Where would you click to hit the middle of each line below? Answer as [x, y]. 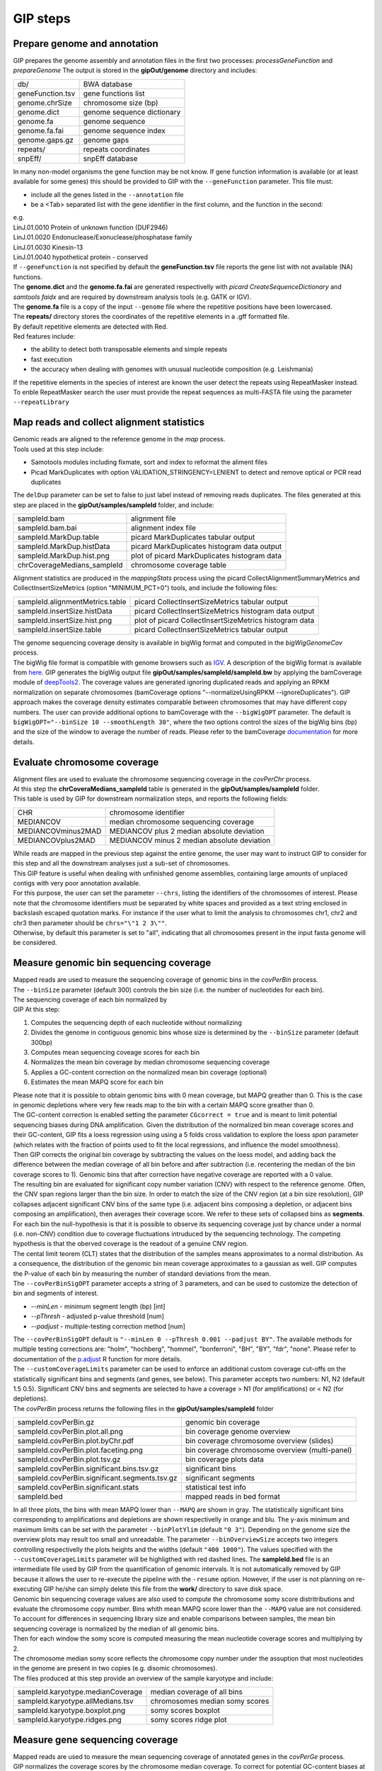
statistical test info [216, 1488]
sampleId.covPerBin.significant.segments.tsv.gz [97, 1478]
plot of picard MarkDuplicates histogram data [207, 556]
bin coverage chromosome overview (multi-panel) [268, 1450]
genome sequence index [125, 130]
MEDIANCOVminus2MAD [59, 831]
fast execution [51, 359]
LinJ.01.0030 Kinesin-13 [48, 247]
